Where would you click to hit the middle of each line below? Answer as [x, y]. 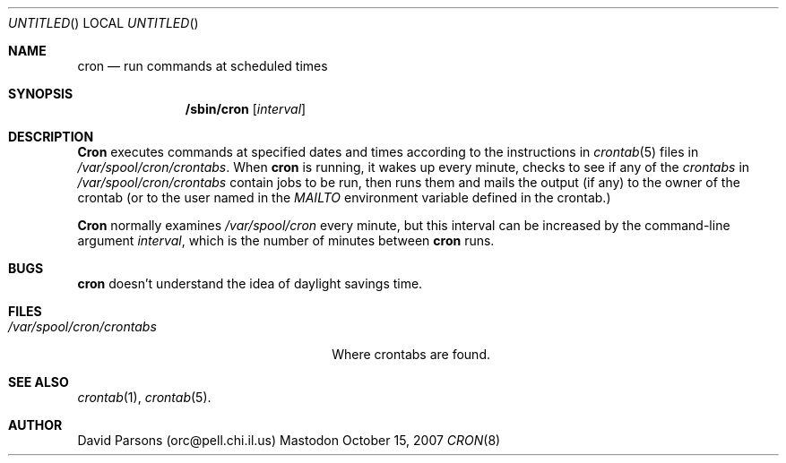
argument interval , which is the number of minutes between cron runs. [286, 240]
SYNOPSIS [41, 94]
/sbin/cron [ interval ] [246, 109]
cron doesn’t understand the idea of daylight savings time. [250, 283]
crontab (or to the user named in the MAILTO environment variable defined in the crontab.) [344, 197]
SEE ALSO [39, 382]
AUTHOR [35, 425]
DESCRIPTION [51, 137]
